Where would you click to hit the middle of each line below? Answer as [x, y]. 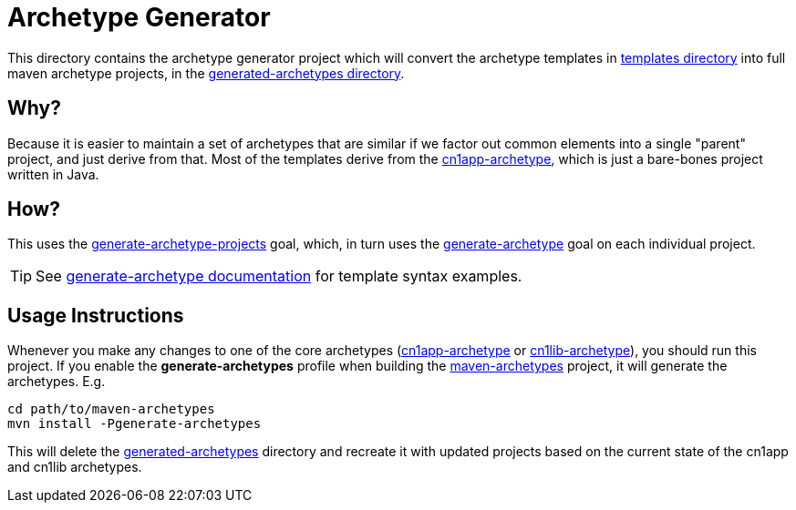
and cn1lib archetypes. [75, 467]
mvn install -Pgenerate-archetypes [134, 424]
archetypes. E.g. [57, 382]
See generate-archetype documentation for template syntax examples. [279, 276]
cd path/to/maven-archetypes [111, 409]
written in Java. [53, 174]
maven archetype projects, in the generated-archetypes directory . [206, 73]
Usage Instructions [96, 315]
